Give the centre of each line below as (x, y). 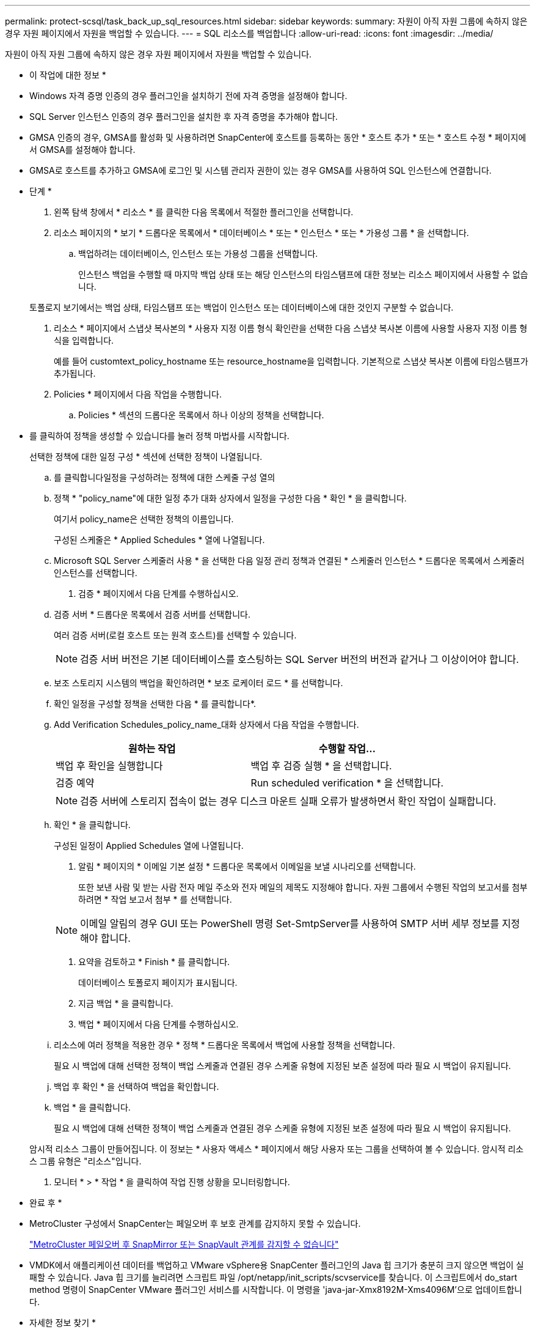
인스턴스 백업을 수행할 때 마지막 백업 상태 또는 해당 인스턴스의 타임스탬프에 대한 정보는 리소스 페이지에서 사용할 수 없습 (303, 274)
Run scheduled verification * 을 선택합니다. (347, 783)
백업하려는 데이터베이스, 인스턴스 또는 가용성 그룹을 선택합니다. (198, 253)
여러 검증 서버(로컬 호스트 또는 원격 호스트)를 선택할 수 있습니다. (175, 635)
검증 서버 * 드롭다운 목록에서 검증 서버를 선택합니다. (152, 614)
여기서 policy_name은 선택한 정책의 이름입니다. (144, 519)
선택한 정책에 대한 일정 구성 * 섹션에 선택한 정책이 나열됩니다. (146, 457)
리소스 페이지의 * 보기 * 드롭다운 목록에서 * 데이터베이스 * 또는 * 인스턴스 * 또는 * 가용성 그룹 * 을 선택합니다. (261, 233)
